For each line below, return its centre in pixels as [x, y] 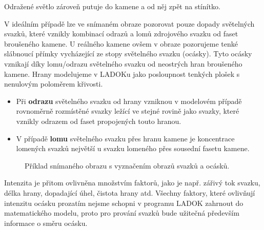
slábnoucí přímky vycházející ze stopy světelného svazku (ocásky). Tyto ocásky [128, 54]
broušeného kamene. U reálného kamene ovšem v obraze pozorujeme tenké [121, 43]
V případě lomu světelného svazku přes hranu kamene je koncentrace [125, 138]
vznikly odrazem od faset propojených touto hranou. [99, 121]
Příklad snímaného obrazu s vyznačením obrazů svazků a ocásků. [127, 165]
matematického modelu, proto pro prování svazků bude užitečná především [122, 213]
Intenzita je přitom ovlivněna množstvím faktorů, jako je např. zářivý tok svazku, [132, 183]
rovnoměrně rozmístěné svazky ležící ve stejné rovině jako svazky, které [128, 111]
